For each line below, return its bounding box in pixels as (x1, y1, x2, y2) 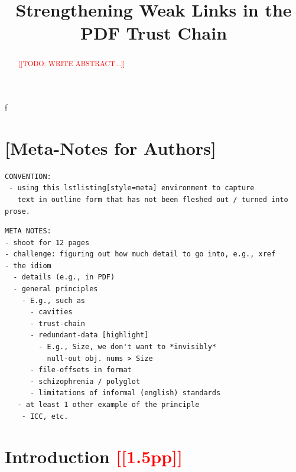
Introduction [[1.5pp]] (5, 444, 183, 468)
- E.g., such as (21, 296, 86, 305)
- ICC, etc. (21, 412, 69, 421)
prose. (5, 207, 30, 216)
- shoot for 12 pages (5, 238, 90, 247)
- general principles (13, 285, 98, 294)
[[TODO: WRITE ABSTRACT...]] (18, 58, 125, 69)
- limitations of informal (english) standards (30, 389, 221, 398)
